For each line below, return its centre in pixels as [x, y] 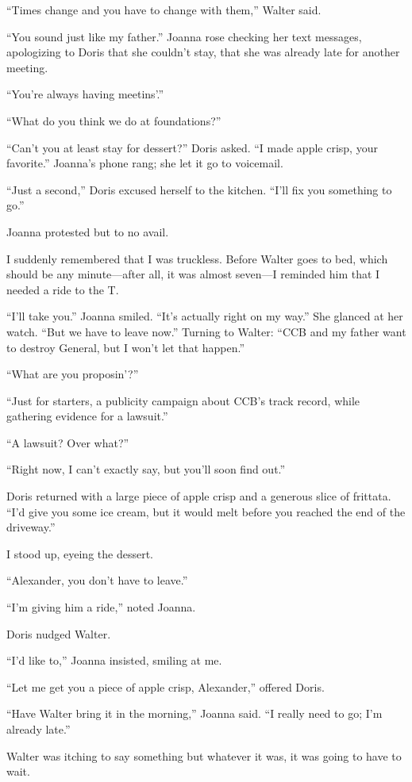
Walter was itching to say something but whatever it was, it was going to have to [204, 755]
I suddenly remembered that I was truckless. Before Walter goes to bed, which [197, 258]
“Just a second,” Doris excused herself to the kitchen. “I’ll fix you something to [199, 189]
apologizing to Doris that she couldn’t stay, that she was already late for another [203, 52]
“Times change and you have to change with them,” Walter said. [164, 10]
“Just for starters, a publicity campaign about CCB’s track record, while [183, 400]
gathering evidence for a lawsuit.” [87, 416]
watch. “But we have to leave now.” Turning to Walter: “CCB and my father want [206, 331]
